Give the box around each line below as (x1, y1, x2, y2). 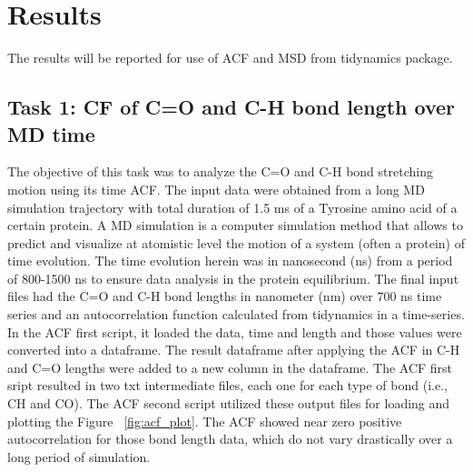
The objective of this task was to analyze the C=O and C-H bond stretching (7, 162, 433, 181)
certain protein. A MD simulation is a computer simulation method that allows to (7, 216, 463, 235)
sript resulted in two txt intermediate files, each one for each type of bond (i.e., (7, 376, 448, 395)
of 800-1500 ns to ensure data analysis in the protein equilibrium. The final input (7, 268, 459, 287)
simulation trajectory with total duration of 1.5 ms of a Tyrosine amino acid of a (7, 197, 458, 216)
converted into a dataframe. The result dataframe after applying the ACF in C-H (7, 340, 460, 359)
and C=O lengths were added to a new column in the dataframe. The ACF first (7, 357, 453, 377)
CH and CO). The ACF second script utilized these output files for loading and (7, 394, 450, 413)
